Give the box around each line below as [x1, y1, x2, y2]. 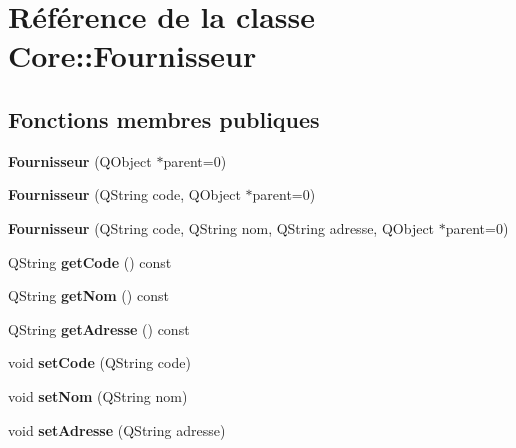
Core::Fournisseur [8, 35, 257, 76]
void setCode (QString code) [8, 352, 191, 373]
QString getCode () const [8, 251, 172, 272]
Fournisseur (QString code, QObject [8, 184, 241, 205]
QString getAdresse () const [8, 318, 190, 339]
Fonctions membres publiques [8, 103, 320, 134]
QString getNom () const [8, 285, 169, 306]
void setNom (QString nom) [8, 385, 188, 406]
